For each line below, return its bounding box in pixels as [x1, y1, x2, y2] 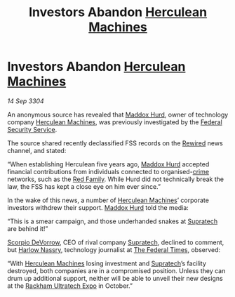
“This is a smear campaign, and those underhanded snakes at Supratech [7, 217, 218, 225]
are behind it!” [7, 224, 48, 232]
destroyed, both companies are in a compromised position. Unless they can [7, 266, 226, 275]
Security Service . [7, 125, 58, 133]
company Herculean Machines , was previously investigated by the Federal [7, 117, 222, 126]
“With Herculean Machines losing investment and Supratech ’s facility [7, 259, 207, 268]
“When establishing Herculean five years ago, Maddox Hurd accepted [7, 159, 210, 169]
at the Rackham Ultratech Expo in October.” [7, 282, 133, 290]
